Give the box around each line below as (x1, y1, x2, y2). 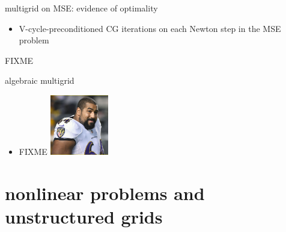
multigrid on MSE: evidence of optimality (5, 2, 158, 14)
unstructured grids (5, 204, 163, 229)
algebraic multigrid (5, 74, 75, 87)
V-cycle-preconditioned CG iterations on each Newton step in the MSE (19, 22, 281, 34)
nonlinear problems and (5, 180, 205, 205)
